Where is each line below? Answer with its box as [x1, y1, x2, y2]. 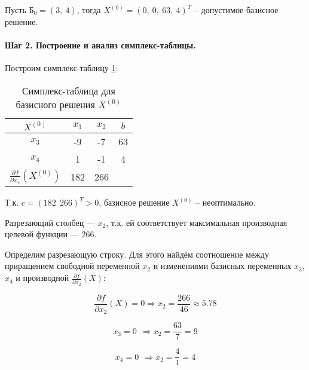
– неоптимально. [195, 196, 256, 209]
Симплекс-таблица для [22, 83, 115, 97]
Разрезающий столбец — [5, 216, 95, 228]
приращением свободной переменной [5, 259, 140, 272]
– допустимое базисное [194, 4, 279, 16]
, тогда [77, 4, 101, 16]
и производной [16, 271, 69, 284]
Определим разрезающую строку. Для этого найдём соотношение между [5, 247, 269, 260]
